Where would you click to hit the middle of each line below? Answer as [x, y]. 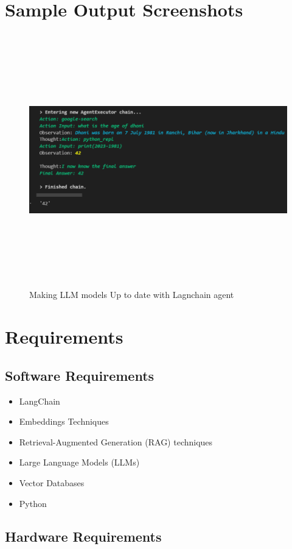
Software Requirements [80, 375]
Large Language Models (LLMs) [79, 462]
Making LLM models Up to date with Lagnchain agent [132, 295]
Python [33, 503]
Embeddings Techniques [64, 421]
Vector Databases [52, 483]
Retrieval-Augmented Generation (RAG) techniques [116, 441]
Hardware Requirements [83, 536]
